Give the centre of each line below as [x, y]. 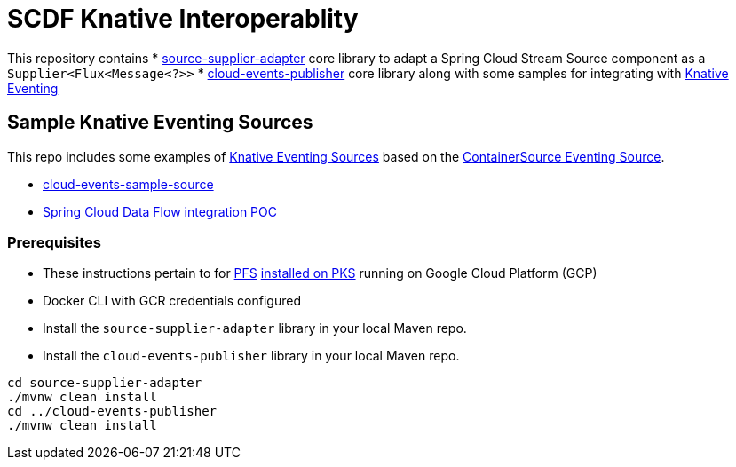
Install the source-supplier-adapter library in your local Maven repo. [255, 328]
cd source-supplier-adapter [105, 383]
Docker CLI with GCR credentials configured [172, 301]
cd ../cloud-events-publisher [112, 412]
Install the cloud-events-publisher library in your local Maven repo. [251, 356]
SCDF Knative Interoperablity [183, 19]
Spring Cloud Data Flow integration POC [160, 211]
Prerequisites [54, 242]
